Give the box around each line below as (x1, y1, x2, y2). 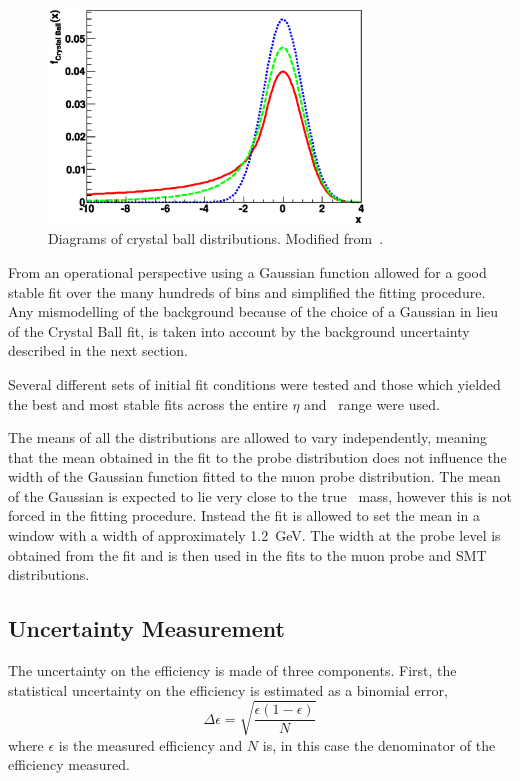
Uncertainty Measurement (8, 613, 285, 644)
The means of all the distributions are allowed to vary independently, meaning (8, 427, 488, 448)
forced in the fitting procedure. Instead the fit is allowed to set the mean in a (8, 505, 481, 526)
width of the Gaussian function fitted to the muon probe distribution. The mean (8, 466, 501, 487)
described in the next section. (8, 340, 188, 361)
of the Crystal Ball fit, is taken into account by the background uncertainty (8, 320, 470, 341)
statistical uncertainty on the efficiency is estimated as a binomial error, (8, 679, 448, 700)
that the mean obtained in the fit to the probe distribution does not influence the (8, 446, 507, 467)
